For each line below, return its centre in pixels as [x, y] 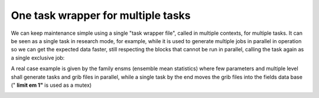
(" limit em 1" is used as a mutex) [51, 85]
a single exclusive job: [38, 58]
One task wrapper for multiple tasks [101, 15]
